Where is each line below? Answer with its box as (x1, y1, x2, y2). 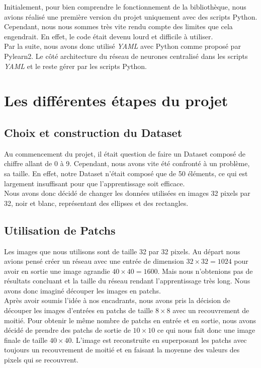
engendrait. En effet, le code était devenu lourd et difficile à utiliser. (4, 31, 213, 41)
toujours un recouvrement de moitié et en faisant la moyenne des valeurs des (4, 344, 240, 355)
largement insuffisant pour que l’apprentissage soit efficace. (4, 178, 185, 188)
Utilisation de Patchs (4, 222, 116, 238)
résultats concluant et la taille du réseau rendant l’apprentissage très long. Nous (4, 275, 250, 286)
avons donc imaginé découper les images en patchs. (4, 285, 161, 296)
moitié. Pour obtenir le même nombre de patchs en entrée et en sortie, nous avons (4, 315, 256, 325)
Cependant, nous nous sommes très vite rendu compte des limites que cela (4, 21, 233, 32)
